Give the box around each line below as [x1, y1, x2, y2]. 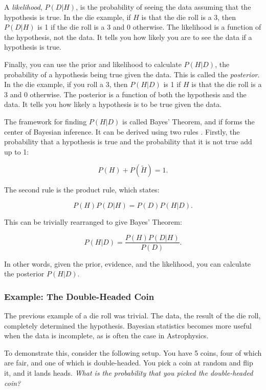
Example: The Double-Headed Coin [4, 290, 154, 302]
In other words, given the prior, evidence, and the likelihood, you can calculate [4, 258, 251, 269]
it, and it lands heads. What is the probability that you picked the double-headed [4, 367, 253, 378]
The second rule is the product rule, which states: [4, 184, 160, 195]
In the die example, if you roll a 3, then [4, 79, 128, 90]
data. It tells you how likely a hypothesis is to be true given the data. [4, 99, 222, 110]
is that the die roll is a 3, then [141, 11, 236, 22]
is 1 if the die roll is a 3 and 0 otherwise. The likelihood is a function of [37, 21, 261, 32]
